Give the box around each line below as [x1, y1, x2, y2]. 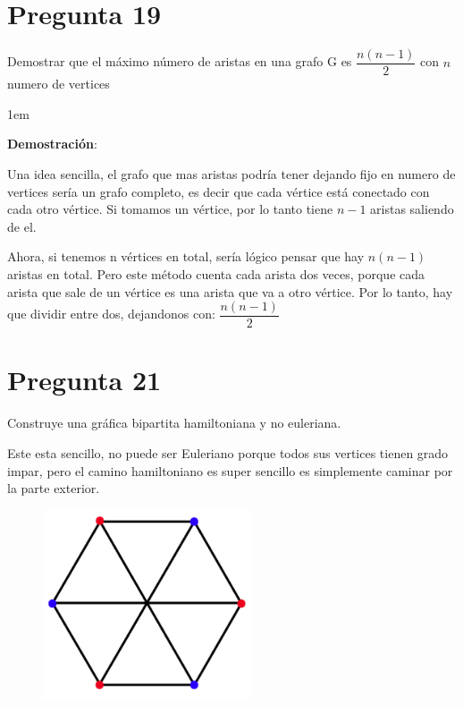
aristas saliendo [370, 200, 454, 218]
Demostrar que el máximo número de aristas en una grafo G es [7, 52, 352, 71]
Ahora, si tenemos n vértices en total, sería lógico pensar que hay [7, 247, 365, 266]
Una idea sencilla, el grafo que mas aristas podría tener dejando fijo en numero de [7, 164, 456, 183]
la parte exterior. [7, 479, 100, 498]
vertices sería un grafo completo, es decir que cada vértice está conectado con [7, 182, 430, 200]
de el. [7, 217, 37, 235]
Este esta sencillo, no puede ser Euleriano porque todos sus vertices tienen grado [7, 443, 449, 462]
